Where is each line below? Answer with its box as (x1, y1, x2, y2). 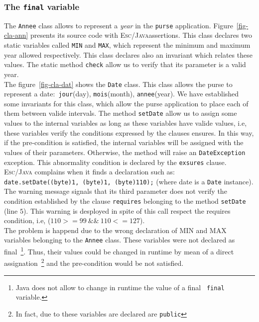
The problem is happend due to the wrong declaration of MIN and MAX (4, 225, 227, 235)
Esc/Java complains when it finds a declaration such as (4, 166, 173, 177)
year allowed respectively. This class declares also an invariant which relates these (4, 49, 253, 60)
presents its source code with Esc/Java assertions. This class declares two (30, 30, 252, 40)
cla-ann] (4, 30, 28, 40)
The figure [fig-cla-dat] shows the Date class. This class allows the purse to (4, 79, 233, 89)
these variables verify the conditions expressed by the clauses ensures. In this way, (4, 127, 254, 138)
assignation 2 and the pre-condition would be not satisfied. (4, 256, 184, 268)
